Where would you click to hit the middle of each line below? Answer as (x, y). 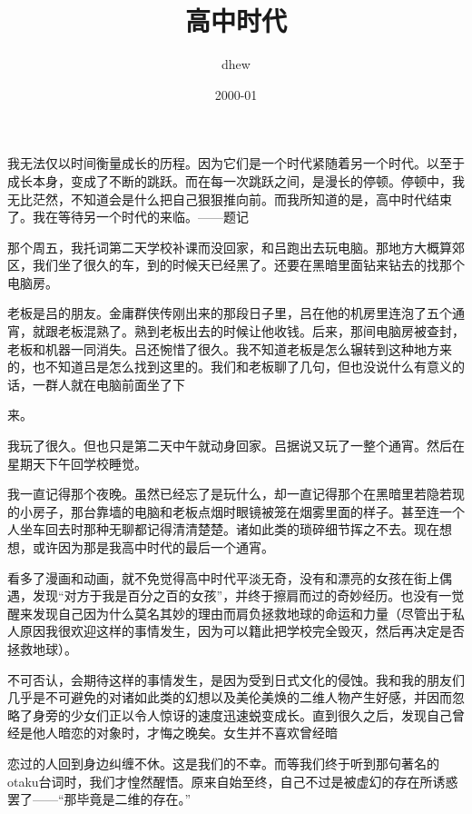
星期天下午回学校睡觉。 (77, 463)
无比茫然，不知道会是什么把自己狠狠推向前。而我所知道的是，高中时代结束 (230, 199)
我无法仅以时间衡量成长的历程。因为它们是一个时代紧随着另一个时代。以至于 (236, 163)
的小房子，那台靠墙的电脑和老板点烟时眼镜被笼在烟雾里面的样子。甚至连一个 (236, 511)
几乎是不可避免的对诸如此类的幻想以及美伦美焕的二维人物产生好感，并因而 (230, 697)
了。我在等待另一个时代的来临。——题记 (128, 217)
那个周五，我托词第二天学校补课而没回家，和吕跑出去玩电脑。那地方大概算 (230, 247)
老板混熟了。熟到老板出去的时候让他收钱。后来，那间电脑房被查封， (261, 331)
